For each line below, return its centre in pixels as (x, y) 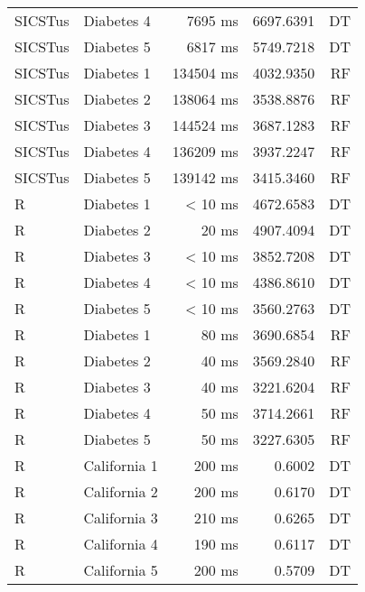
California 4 (121, 544)
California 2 (121, 491)
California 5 (121, 570)
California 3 (121, 518)
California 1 (121, 465)
